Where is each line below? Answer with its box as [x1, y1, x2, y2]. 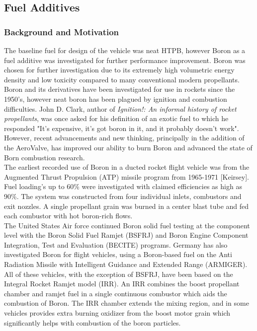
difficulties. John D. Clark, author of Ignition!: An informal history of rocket [4, 103, 237, 114]
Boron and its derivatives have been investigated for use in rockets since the [4, 84, 235, 94]
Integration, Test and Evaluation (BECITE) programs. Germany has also [4, 239, 228, 250]
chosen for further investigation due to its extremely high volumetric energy [4, 65, 235, 75]
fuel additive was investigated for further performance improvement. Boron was [4, 55, 246, 65]
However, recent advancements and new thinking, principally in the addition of [4, 132, 245, 143]
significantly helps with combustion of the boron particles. [4, 317, 181, 328]
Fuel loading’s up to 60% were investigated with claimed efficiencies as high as [4, 181, 242, 192]
